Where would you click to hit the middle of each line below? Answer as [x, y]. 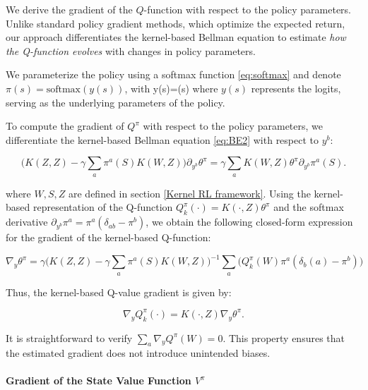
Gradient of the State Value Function [99, 380]
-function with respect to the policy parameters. [247, 9]
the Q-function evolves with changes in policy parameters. [131, 50]
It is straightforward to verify [69, 337]
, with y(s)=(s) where [171, 88]
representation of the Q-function [103, 207]
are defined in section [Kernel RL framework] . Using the [189, 193]
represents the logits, [296, 88]
